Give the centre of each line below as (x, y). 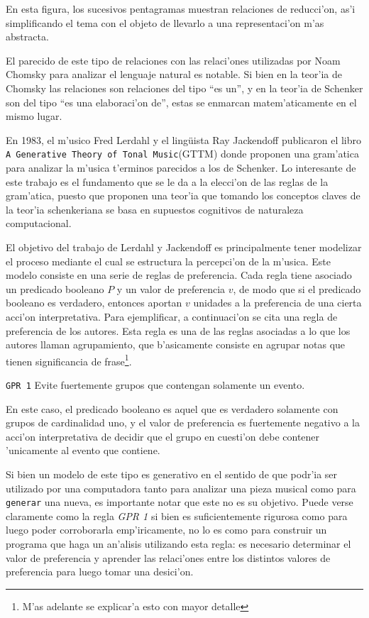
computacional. (39, 223)
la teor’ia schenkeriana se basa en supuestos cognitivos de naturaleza (155, 209)
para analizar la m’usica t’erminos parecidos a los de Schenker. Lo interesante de (181, 167)
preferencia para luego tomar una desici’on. (100, 572)
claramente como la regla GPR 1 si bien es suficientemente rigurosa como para (177, 515)
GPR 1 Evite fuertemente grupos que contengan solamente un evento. (155, 384)
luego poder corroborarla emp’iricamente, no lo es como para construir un (166, 530)
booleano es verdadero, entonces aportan (94, 303)
